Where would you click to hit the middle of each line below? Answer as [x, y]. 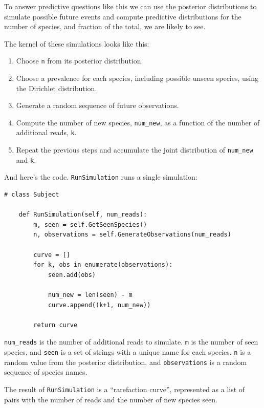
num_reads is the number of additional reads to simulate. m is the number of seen [131, 342]
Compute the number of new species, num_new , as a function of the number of [138, 122]
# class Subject [32, 195]
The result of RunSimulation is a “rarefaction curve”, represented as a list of [125, 389]
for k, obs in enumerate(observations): [103, 265]
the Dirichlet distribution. [57, 88]
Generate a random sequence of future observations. [97, 105]
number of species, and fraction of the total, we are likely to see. [105, 26]
